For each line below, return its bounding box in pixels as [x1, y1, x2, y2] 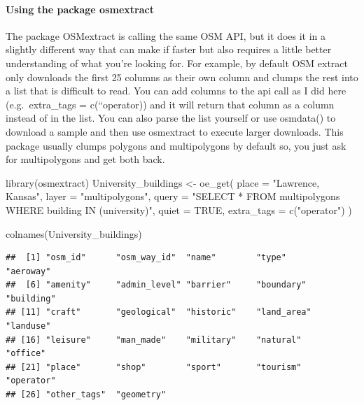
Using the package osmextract [6, 1, 154, 16]
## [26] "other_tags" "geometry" [6, 390, 167, 400]
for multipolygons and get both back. [6, 152, 165, 166]
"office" [6, 348, 46, 359]
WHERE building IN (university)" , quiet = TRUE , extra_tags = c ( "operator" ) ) [6, 202, 352, 217]
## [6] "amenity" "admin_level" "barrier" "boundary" [6, 280, 307, 290]
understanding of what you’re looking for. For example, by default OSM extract [6, 55, 348, 70]
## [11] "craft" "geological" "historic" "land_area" [6, 307, 311, 318]
